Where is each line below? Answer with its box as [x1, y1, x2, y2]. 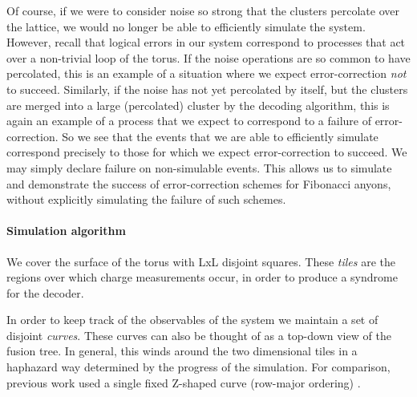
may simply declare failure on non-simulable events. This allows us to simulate [6, 159, 392, 176]
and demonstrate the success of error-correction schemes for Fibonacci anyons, [6, 175, 391, 192]
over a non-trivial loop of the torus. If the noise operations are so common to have [6, 49, 411, 66]
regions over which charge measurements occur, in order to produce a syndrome [6, 269, 398, 286]
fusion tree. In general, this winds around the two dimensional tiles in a [6, 342, 358, 359]
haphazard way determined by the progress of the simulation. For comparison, [6, 359, 391, 375]
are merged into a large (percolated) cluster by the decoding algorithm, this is [6, 96, 390, 113]
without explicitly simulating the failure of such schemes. [6, 191, 286, 208]
